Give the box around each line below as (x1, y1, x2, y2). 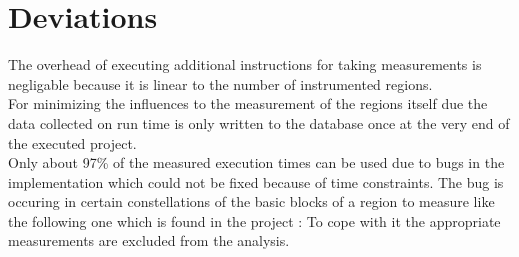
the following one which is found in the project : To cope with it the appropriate (8, 210, 501, 231)
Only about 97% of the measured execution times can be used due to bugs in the (8, 152, 505, 173)
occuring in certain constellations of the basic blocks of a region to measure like (8, 191, 495, 212)
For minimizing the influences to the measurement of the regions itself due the (8, 93, 488, 114)
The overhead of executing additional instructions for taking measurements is (8, 54, 482, 75)
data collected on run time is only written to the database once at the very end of (8, 112, 510, 133)
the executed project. (8, 132, 137, 153)
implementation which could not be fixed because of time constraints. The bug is (8, 171, 504, 192)
